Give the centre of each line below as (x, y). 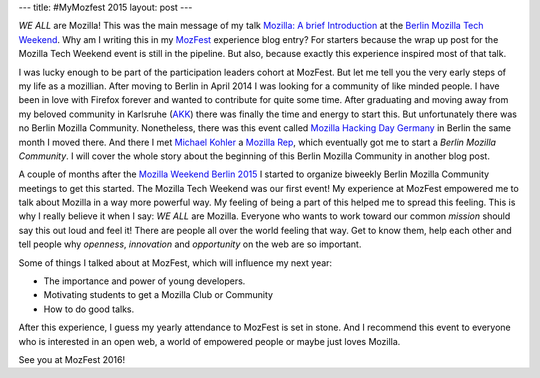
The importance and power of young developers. (144, 281)
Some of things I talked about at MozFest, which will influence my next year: (175, 262)
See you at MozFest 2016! (71, 359)
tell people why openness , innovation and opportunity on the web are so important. (190, 244)
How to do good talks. (89, 309)
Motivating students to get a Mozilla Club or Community (158, 295)
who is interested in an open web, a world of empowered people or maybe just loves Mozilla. (209, 341)
